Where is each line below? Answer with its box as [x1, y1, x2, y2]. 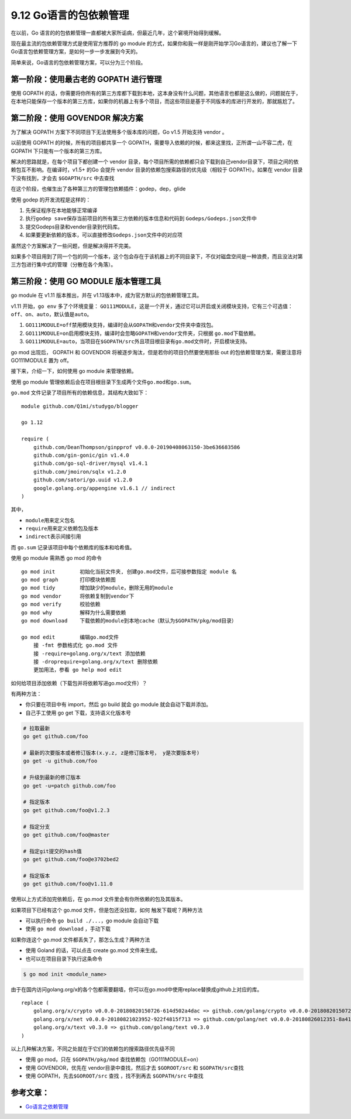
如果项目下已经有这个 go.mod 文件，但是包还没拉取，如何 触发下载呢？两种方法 [11, 906, 203, 913]
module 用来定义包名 [25, 516, 75, 523]
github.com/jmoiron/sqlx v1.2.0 [33, 468, 126, 475]
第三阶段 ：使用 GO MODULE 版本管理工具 [11, 276, 161, 286]
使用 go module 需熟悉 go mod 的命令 [11, 555, 102, 562]
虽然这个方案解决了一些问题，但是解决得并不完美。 [11, 242, 134, 249]
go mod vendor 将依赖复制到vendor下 [21, 593, 135, 600]
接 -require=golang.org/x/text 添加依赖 [33, 650, 146, 657]
